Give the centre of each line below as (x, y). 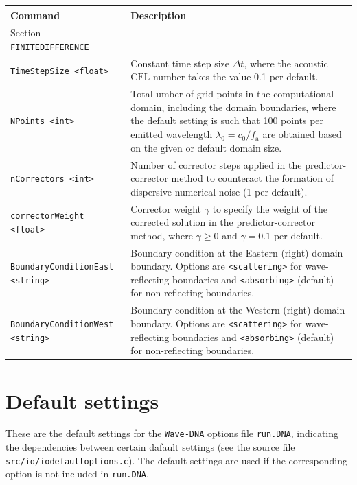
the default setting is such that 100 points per (227, 120)
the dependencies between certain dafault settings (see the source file (150, 447)
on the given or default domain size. (206, 147)
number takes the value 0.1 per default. (235, 76)
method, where (162, 235)
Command (35, 15)
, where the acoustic (286, 63)
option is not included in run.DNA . (77, 474)
